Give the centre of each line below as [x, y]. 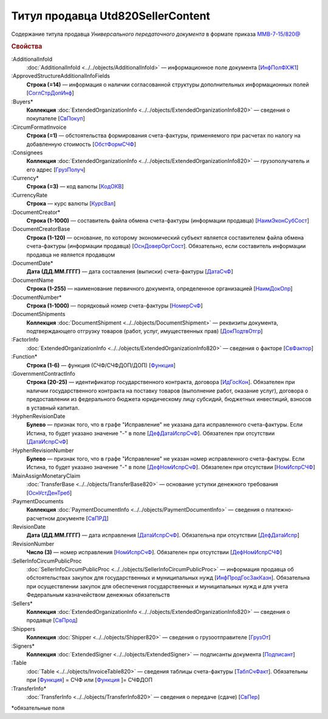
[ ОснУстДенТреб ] [49, 493]
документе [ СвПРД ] [82, 518]
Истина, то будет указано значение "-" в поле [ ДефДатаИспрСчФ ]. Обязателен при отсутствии [151, 433]
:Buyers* [22, 101]
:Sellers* [22, 603]
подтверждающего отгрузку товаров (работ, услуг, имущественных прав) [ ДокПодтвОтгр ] [145, 331]
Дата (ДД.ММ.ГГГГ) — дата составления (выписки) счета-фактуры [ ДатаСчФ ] [130, 272]
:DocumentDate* [32, 263]
